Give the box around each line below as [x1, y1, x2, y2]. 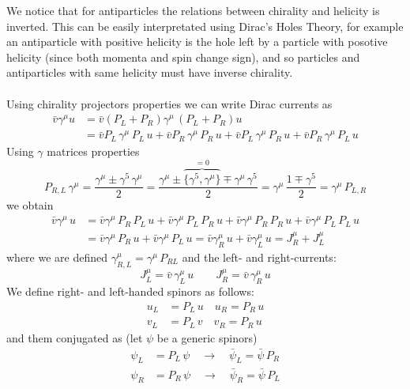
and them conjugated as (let [6, 329, 143, 346]
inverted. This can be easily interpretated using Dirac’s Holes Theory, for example [6, 17, 404, 34]
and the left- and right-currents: [182, 248, 337, 265]
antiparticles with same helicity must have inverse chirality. [6, 64, 293, 81]
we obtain [6, 197, 54, 213]
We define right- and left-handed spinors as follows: [6, 283, 254, 300]
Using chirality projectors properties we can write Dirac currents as [6, 95, 333, 111]
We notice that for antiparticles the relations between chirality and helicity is [6, 2, 380, 18]
